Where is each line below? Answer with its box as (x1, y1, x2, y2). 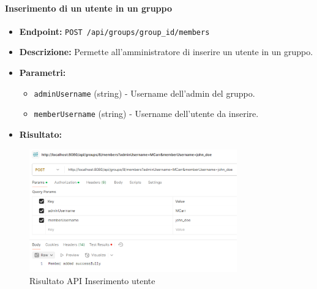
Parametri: (19, 66, 66, 79)
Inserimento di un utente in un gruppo (5, 1, 172, 14)
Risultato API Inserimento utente (29, 274, 155, 287)
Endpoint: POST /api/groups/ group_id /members (19, 24, 210, 37)
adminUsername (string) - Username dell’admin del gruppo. (34, 86, 255, 99)
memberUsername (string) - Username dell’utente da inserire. (34, 107, 259, 120)
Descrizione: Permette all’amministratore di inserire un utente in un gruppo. (19, 45, 313, 58)
